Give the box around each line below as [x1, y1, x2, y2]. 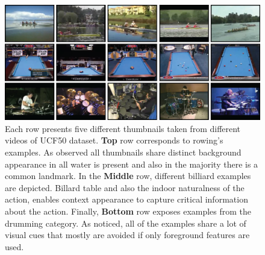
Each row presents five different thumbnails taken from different [5, 122, 241, 134]
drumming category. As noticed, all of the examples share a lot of [5, 216, 246, 229]
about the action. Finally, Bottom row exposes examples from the [5, 205, 252, 218]
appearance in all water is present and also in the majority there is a [5, 157, 258, 170]
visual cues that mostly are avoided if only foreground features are [5, 228, 250, 241]
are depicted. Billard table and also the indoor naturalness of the [5, 181, 245, 194]
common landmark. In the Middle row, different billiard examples [5, 169, 251, 182]
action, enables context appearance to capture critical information [5, 193, 248, 206]
